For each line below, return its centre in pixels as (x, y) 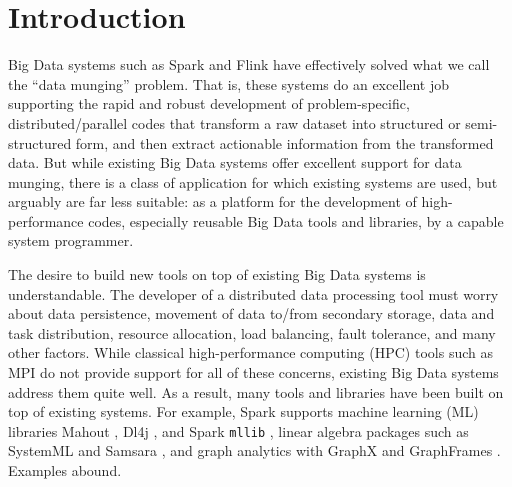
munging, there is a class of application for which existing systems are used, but (253, 181)
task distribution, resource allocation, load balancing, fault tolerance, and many (252, 332)
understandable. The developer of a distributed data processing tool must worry (253, 293)
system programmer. (71, 240)
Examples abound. (65, 470)
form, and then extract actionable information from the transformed (284, 142)
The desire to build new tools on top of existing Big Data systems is (217, 274)
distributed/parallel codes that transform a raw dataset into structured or (234, 122)
